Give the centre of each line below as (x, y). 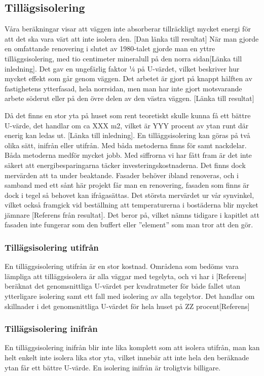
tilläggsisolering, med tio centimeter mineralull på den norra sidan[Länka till (123, 58)
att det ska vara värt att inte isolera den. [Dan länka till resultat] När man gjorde (132, 38)
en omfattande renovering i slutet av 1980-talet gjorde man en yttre (110, 48)
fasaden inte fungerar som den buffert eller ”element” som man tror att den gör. (129, 225)
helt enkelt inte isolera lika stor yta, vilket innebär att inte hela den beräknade (127, 357)
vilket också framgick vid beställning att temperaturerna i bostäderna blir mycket (131, 205)
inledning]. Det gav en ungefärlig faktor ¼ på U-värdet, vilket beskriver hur (122, 68)
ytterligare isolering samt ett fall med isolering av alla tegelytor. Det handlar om (130, 296)
